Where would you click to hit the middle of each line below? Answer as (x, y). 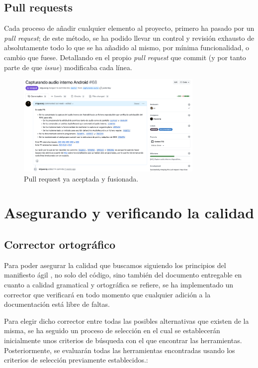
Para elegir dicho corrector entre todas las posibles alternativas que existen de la (127, 321)
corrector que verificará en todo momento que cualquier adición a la (107, 294)
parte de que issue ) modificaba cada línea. (68, 67)
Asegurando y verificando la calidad (129, 213)
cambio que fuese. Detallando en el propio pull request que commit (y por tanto (125, 57)
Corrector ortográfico (60, 244)
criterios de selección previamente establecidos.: (76, 360)
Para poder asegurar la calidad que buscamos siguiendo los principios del (115, 265)
